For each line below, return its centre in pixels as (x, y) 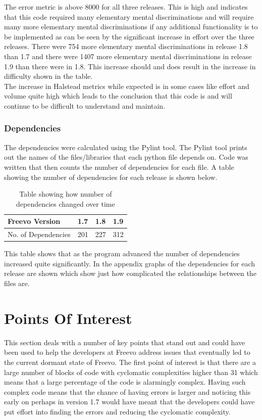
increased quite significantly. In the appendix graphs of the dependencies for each (130, 263)
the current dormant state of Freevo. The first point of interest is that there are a (130, 362)
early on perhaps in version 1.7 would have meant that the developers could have (129, 402)
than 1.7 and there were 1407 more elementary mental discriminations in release (128, 56)
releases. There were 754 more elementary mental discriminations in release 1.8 (126, 46)
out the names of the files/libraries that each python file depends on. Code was (126, 157)
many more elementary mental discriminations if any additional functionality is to (131, 27)
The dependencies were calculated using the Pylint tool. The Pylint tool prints (126, 147)
